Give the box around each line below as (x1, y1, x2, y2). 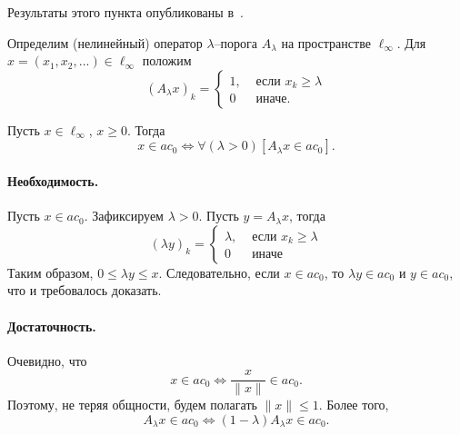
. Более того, (318, 395, 389, 414)
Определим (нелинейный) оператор (7, 33, 203, 52)
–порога (214, 33, 258, 52)
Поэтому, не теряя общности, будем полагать (7, 395, 257, 414)
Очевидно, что (7, 351, 87, 370)
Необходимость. (7, 171, 99, 190)
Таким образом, (7, 262, 94, 282)
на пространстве (281, 33, 371, 52)
